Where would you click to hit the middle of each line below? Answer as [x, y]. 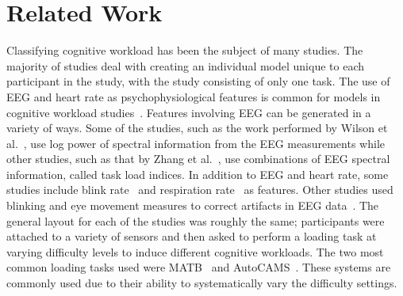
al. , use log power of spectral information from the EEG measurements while [196, 143]
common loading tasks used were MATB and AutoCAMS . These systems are [199, 267]
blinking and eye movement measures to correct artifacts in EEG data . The [193, 205]
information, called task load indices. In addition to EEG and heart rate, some [198, 174]
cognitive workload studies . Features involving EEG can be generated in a [189, 112]
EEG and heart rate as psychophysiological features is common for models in [194, 96]
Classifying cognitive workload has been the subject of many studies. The [185, 50]
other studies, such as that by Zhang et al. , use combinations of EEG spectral [198, 159]
